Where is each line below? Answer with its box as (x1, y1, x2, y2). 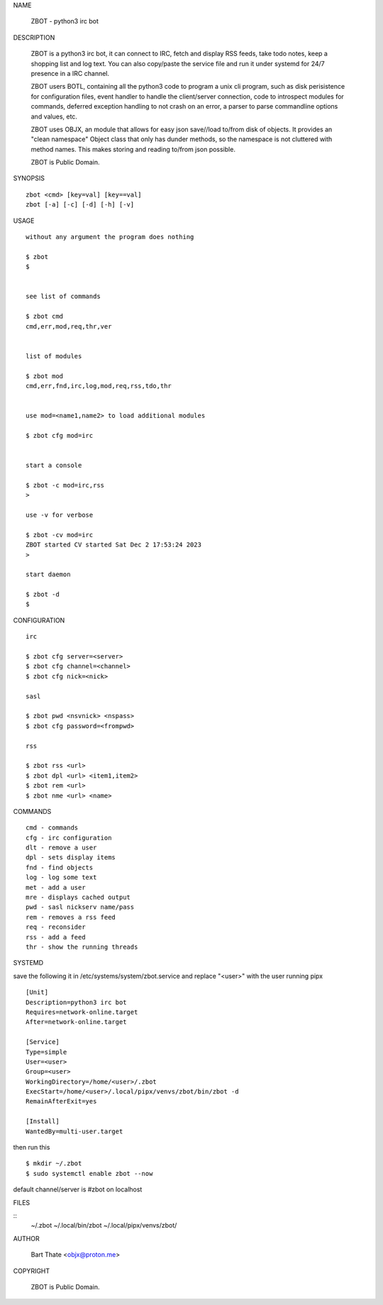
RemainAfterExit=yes (26, 1097, 97, 1106)
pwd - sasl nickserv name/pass (26, 903, 135, 911)
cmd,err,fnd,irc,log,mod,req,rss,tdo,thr (26, 382, 172, 390)
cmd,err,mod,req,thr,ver (26, 322, 112, 330)
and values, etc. (30, 112, 78, 121)
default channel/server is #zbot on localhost (13, 1185, 143, 1194)
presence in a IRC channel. (30, 69, 110, 77)
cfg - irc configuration (26, 834, 112, 842)
